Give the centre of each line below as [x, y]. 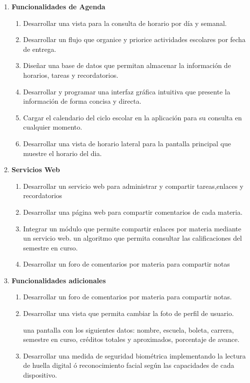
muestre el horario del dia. [62, 153]
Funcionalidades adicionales [59, 280]
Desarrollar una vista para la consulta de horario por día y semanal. [125, 23]
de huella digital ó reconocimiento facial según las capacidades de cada [129, 365]
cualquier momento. [53, 127]
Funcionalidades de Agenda [58, 6]
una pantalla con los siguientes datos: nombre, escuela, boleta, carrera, [129, 329]
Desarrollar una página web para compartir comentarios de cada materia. [133, 212]
